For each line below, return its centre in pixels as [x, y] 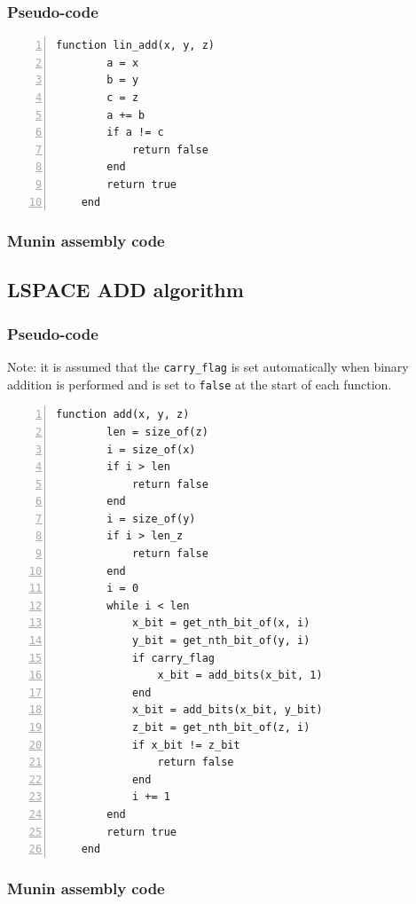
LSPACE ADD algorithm [126, 290]
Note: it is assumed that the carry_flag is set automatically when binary [208, 366]
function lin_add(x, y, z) [135, 46]
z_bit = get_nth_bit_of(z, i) [221, 727]
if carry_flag [173, 658]
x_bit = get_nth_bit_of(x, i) [221, 623]
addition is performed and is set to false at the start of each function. [200, 384]
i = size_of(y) [151, 519]
